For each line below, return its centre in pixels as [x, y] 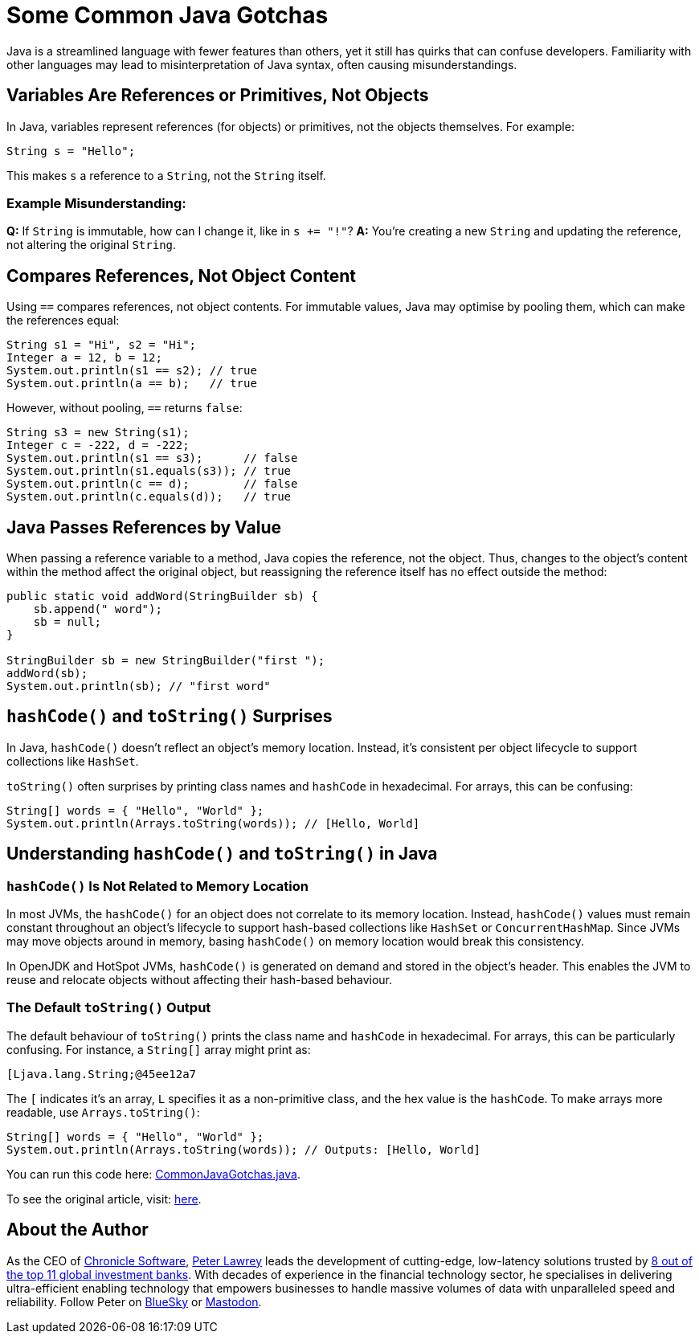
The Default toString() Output [109, 1008]
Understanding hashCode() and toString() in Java [222, 854]
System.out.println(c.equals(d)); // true [149, 497]
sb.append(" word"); [98, 609]
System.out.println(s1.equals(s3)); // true [149, 471]
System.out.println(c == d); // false [152, 484]
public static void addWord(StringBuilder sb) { [162, 596]
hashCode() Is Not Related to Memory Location [157, 886]
